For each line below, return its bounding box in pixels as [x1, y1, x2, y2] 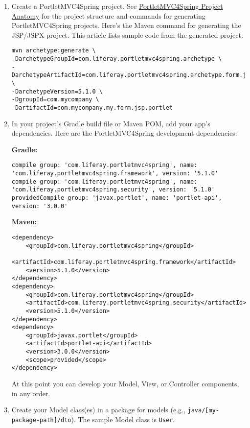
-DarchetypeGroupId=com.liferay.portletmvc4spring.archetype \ [11, 55, 222, 63]
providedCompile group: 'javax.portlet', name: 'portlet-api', [11, 194, 222, 202]
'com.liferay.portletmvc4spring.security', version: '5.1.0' [11, 186, 215, 193]
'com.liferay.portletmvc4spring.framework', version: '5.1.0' [11, 170, 219, 177]
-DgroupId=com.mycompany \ [11, 96, 99, 103]
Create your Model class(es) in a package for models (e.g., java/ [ [11, 404, 209, 415]
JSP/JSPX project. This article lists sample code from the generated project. [11, 29, 243, 40]
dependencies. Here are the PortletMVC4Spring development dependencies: [11, 128, 237, 138]
